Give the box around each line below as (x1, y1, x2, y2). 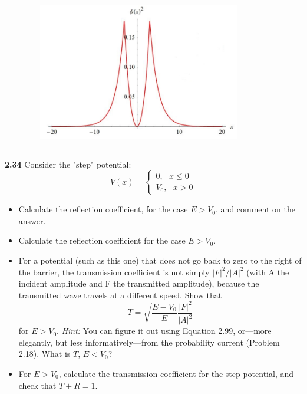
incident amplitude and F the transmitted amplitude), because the (18, 277, 259, 290)
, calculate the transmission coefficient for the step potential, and (58, 367, 293, 379)
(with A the (246, 265, 289, 278)
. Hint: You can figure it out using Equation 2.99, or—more (57, 324, 272, 337)
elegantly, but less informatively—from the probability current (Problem (18, 336, 280, 348)
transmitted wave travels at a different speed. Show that (18, 288, 222, 301)
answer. (18, 214, 46, 226)
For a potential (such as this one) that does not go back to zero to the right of (18, 254, 302, 266)
